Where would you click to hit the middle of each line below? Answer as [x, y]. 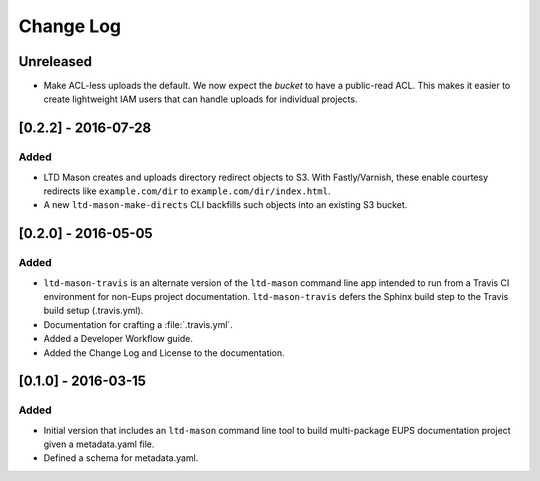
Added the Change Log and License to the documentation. [164, 352]
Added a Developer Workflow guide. [118, 339]
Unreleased [55, 61]
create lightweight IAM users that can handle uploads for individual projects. [200, 99]
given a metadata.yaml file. [99, 444]
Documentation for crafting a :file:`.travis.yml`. [138, 324]
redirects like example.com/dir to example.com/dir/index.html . [187, 191]
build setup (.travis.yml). [93, 311]
